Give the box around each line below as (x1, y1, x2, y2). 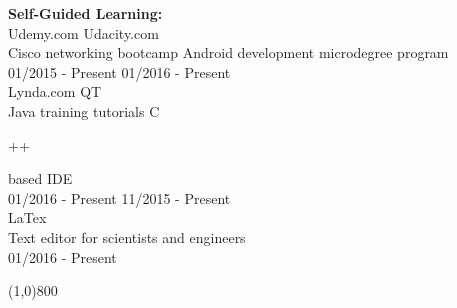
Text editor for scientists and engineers (8, 226, 246, 247)
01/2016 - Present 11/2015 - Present (8, 187, 231, 208)
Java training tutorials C (8, 100, 160, 121)
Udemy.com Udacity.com (8, 22, 159, 43)
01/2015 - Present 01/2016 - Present (8, 61, 231, 82)
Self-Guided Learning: (8, 3, 163, 23)
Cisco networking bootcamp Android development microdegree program (8, 42, 449, 63)
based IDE (8, 168, 73, 189)
